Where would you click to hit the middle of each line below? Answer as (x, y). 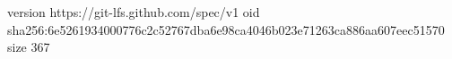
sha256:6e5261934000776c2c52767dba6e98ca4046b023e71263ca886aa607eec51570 (226, 29)
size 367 (29, 47)
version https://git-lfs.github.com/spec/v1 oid (134, 12)
